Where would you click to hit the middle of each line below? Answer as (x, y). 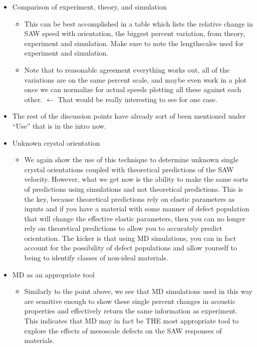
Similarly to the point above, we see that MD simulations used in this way (139, 291)
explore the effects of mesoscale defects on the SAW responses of (123, 330)
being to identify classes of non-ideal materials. (96, 258)
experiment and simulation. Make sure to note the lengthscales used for (134, 43)
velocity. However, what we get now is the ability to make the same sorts (136, 179)
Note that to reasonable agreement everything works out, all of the (127, 69)
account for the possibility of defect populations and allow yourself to (131, 248)
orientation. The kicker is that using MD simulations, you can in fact (130, 238)
